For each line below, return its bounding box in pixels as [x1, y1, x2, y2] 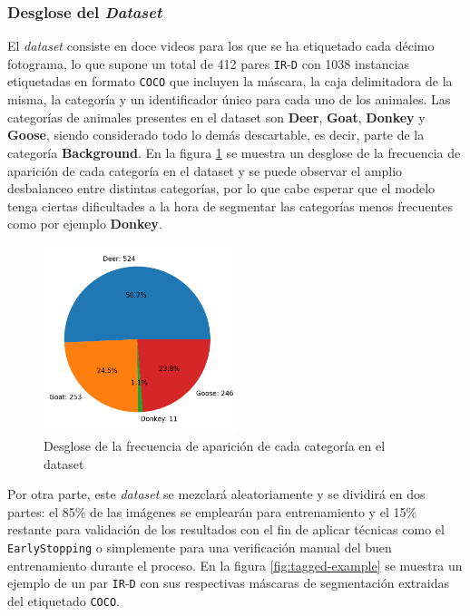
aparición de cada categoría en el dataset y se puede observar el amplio [7, 161, 403, 180]
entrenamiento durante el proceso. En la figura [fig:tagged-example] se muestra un [7, 555, 463, 574]
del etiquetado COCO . [7, 591, 120, 610]
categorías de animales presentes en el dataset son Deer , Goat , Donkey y [7, 107, 426, 126]
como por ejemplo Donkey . [7, 214, 162, 233]
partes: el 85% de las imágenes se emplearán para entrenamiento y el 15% [7, 502, 417, 521]
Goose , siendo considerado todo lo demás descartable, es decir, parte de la [7, 125, 425, 144]
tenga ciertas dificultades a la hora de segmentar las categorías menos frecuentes [7, 196, 454, 215]
